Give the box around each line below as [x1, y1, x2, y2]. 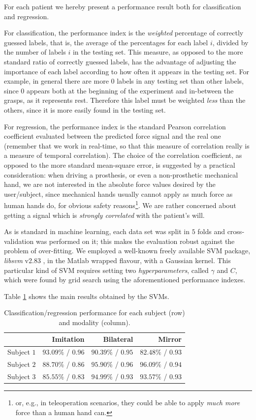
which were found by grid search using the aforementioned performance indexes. [4, 274, 246, 285]
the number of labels [4, 47, 66, 57]
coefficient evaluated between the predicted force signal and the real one [4, 131, 221, 141]
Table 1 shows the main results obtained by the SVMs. [4, 291, 169, 301]
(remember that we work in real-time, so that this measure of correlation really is [4, 140, 250, 150]
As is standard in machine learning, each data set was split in [4, 226, 190, 237]
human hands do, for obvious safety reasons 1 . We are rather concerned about [4, 199, 236, 210]
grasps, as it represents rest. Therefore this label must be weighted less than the [4, 95, 246, 105]
